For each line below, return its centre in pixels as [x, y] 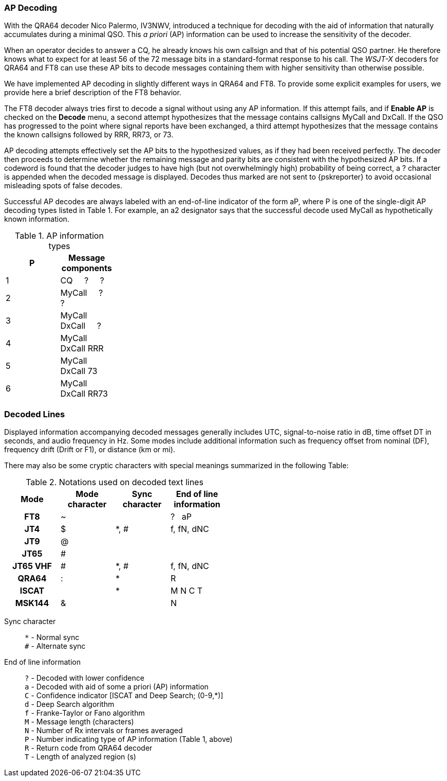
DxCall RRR [82, 349]
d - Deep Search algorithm [70, 704]
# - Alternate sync [55, 646]
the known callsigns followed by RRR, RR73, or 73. [89, 135]
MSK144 [32, 603]
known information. [37, 219]
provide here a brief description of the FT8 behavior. [93, 93]
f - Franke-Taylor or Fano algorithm [85, 713]
